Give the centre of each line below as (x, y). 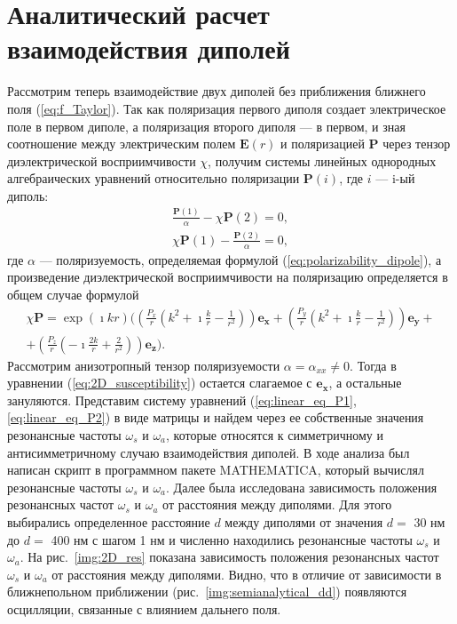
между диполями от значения (304, 522)
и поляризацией (323, 144)
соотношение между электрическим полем (122, 144)
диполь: (28, 195)
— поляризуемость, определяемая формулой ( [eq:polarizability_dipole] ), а (240, 259)
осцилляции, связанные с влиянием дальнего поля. (144, 608)
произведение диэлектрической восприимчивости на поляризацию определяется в (228, 277)
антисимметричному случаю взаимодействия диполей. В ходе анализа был (209, 452)
